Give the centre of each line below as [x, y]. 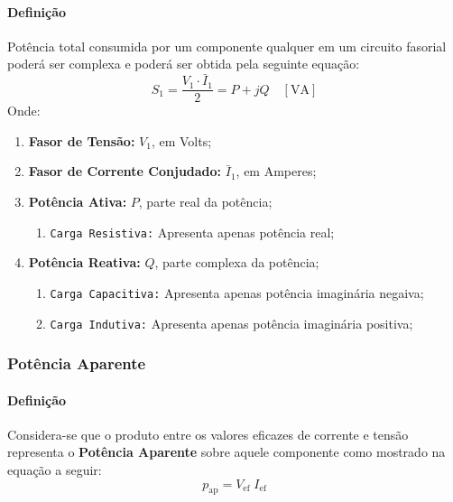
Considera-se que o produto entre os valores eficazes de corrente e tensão [208, 434]
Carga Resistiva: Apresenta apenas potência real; [192, 232]
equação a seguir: [55, 470]
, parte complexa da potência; [237, 262]
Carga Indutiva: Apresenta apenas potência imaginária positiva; [231, 323]
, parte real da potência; [205, 202]
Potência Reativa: [84, 262]
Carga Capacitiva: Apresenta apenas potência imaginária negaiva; [237, 292]
